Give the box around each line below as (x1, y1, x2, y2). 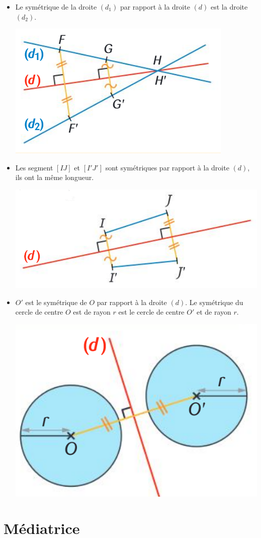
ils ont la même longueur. (15, 172, 94, 183)
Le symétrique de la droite (15, 2, 97, 12)
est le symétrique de (25, 296, 87, 307)
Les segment (15, 162, 53, 172)
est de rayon (73, 307, 111, 317)
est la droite (210, 2, 248, 12)
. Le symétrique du (185, 296, 243, 307)
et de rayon (196, 307, 231, 317)
